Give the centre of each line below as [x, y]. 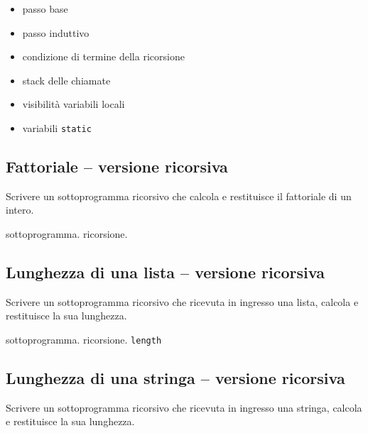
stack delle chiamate [66, 80]
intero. [20, 210]
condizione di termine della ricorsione [103, 56]
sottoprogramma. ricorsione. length [84, 339]
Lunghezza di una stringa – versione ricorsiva [175, 378]
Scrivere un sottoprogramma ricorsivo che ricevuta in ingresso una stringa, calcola [184, 407]
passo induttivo [56, 32]
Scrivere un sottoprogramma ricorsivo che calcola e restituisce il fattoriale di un [179, 196]
